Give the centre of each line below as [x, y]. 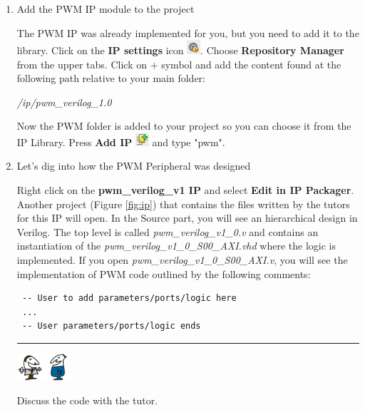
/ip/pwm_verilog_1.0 [64, 102]
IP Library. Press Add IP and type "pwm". [121, 142]
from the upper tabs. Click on [82, 64]
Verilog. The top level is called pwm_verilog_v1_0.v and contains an [168, 231]
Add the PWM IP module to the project [106, 9]
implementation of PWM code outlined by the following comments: [164, 273]
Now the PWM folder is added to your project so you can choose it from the [184, 126]
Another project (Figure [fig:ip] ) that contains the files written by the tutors [183, 204]
